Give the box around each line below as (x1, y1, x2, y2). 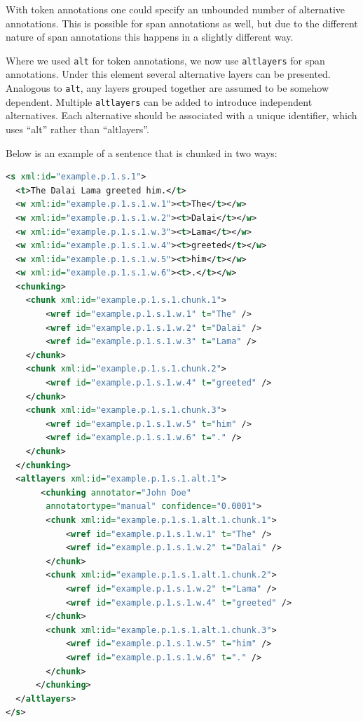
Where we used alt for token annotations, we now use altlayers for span (6, 53, 325, 67)
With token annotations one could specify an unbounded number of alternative (6, 2, 345, 16)
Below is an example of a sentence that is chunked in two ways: (6, 145, 278, 160)
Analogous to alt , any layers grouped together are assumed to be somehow (6, 81, 329, 95)
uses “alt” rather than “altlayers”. (6, 121, 149, 136)
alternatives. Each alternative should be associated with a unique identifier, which (6, 108, 357, 123)
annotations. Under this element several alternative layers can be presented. (6, 67, 331, 81)
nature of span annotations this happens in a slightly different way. (6, 29, 294, 44)
